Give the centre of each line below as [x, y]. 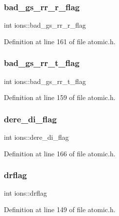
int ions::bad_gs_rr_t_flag [45, 81]
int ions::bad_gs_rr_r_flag [45, 25]
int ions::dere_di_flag [36, 137]
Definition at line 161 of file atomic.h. [60, 41]
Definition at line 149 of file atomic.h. [60, 209]
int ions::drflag [25, 193]
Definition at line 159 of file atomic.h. [60, 97]
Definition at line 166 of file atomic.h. [60, 153]
